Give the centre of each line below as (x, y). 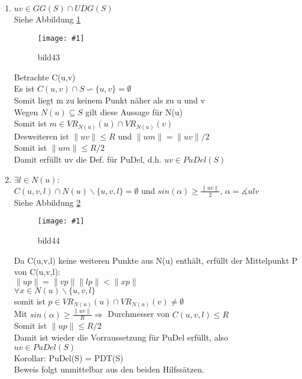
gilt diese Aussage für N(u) (134, 111)
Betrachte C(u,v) (45, 77)
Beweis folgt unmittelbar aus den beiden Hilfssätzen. (109, 369)
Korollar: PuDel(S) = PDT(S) (69, 357)
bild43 (49, 57)
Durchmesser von (139, 314)
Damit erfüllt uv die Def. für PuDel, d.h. (88, 159)
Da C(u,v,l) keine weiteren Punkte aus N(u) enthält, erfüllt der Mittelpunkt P (156, 260)
